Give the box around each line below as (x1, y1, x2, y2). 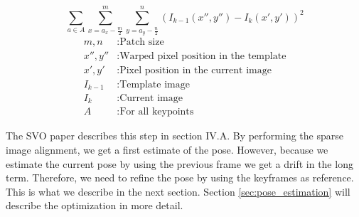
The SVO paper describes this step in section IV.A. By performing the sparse (6, 128, 343, 143)
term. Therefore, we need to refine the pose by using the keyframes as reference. (6, 170, 354, 185)
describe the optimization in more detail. (6, 198, 183, 213)
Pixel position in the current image (119, 65, 272, 76)
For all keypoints (119, 107, 194, 117)
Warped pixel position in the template (119, 51, 286, 62)
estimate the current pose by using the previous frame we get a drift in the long (6, 156, 353, 171)
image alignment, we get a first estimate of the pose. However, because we (6, 142, 328, 157)
